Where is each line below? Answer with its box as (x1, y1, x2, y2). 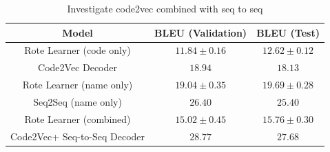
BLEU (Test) (256, 25, 320, 39)
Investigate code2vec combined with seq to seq (67, 1, 263, 15)
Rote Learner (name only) (22, 77, 133, 92)
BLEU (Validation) (154, 25, 247, 39)
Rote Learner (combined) (24, 111, 131, 126)
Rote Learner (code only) (24, 43, 131, 57)
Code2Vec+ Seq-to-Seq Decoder (10, 129, 145, 143)
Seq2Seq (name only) (33, 94, 122, 108)
